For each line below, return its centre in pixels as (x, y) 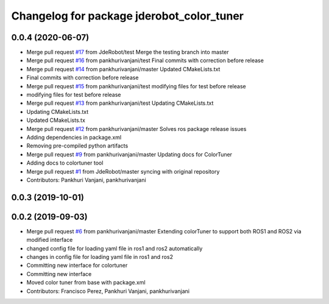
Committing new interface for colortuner (77, 266)
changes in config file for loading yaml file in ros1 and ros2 (100, 257)
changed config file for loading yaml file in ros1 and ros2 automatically (115, 248)
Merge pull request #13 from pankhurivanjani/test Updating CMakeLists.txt (120, 103)
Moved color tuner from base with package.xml (86, 283)
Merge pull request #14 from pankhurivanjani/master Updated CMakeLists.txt (123, 69)
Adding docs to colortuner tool (65, 163)
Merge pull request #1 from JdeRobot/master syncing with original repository (123, 171)
